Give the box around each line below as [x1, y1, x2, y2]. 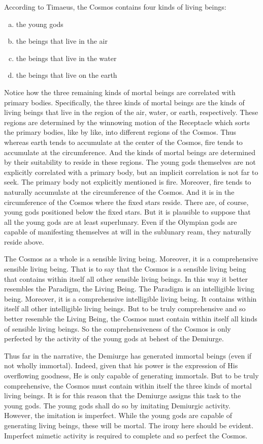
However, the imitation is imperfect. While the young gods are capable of [4, 410, 233, 421]
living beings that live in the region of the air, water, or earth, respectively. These [4, 107, 258, 117]
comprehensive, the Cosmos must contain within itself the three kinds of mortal [4, 380, 252, 391]
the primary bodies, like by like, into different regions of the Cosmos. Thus [4, 127, 237, 137]
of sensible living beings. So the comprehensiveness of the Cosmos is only [4, 323, 231, 334]
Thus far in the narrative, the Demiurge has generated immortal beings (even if [4, 350, 252, 361]
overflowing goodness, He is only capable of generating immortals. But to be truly [4, 370, 259, 380]
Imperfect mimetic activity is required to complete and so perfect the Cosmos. [4, 430, 248, 440]
